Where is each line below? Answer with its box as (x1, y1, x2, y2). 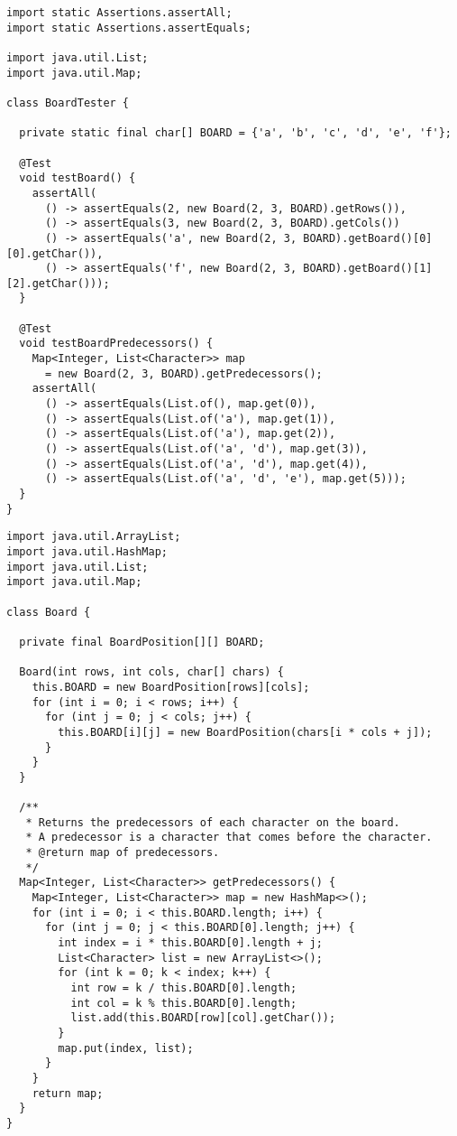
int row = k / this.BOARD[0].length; (70, 982, 297, 994)
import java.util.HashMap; (6, 545, 168, 558)
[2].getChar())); (6, 276, 110, 290)
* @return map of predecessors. (25, 846, 220, 860)
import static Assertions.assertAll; (6, 6, 233, 19)
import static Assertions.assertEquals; (6, 21, 252, 34)
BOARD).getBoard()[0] (303, 231, 433, 245)
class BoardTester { (6, 96, 130, 109)
